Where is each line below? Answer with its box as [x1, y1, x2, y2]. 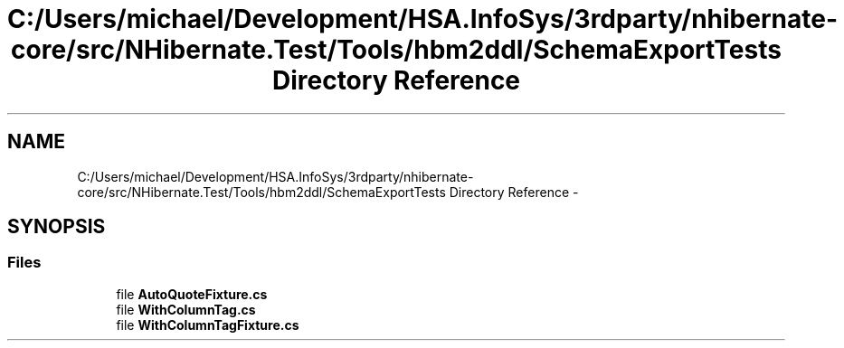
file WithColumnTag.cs [116, 301, 256, 317]
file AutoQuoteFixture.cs [116, 286, 268, 302]
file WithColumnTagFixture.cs [116, 316, 299, 333]
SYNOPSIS [7, 215, 106, 239]
